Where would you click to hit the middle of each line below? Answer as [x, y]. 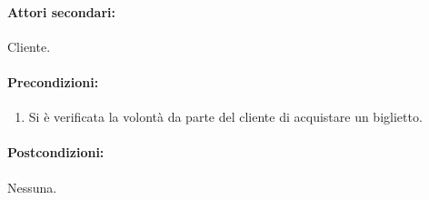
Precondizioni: [53, 81]
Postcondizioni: [56, 152]
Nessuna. [32, 187]
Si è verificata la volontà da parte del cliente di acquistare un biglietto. [225, 117]
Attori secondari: [61, 11]
